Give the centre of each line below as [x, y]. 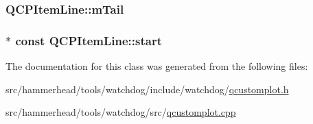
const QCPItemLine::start [89, 40]
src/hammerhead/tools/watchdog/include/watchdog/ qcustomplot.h [147, 89]
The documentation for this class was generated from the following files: [157, 66]
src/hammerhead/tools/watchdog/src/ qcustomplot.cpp [121, 112]
